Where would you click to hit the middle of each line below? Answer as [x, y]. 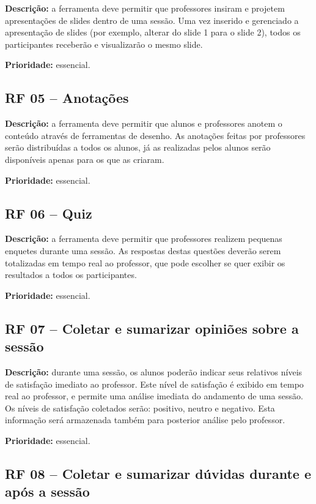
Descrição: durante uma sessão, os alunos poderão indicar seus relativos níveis [154, 371]
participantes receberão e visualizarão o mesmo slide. [104, 44]
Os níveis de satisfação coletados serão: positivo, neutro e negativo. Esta [140, 408]
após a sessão [47, 491]
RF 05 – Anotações [67, 98]
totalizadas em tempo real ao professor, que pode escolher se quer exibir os [145, 262]
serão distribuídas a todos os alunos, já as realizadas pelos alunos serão [138, 147]
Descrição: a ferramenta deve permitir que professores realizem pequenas [144, 239]
